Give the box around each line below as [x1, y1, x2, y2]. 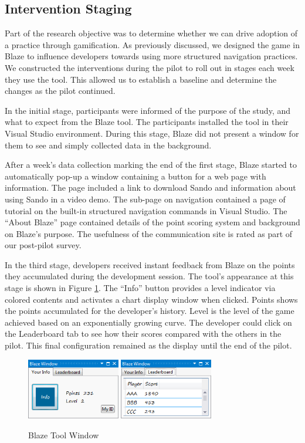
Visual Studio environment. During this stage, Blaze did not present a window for [5, 127, 299, 139]
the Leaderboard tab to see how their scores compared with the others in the [5, 327, 282, 340]
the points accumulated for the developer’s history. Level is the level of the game [5, 305, 294, 317]
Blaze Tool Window [28, 428, 99, 441]
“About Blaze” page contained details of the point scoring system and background [5, 216, 300, 228]
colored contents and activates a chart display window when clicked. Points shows [5, 293, 298, 305]
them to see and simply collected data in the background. [5, 138, 212, 151]
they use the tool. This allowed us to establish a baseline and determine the [5, 73, 277, 85]
